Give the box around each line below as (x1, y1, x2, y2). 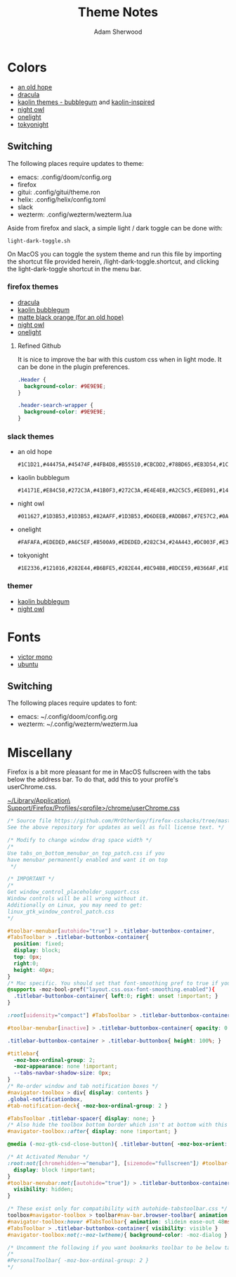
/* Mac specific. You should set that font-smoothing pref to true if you (7, 980, 231, 987)
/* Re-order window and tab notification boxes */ (7, 1083, 159, 1090)
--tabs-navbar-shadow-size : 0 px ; (13, 1070, 112, 1077)
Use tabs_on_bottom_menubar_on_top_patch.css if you (7, 850, 165, 857)
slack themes (7, 432, 54, 441)
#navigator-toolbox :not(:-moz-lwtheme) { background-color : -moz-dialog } (7, 1231, 228, 1238)
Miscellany (7, 744, 72, 760)
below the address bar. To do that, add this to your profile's (7, 775, 179, 784)
